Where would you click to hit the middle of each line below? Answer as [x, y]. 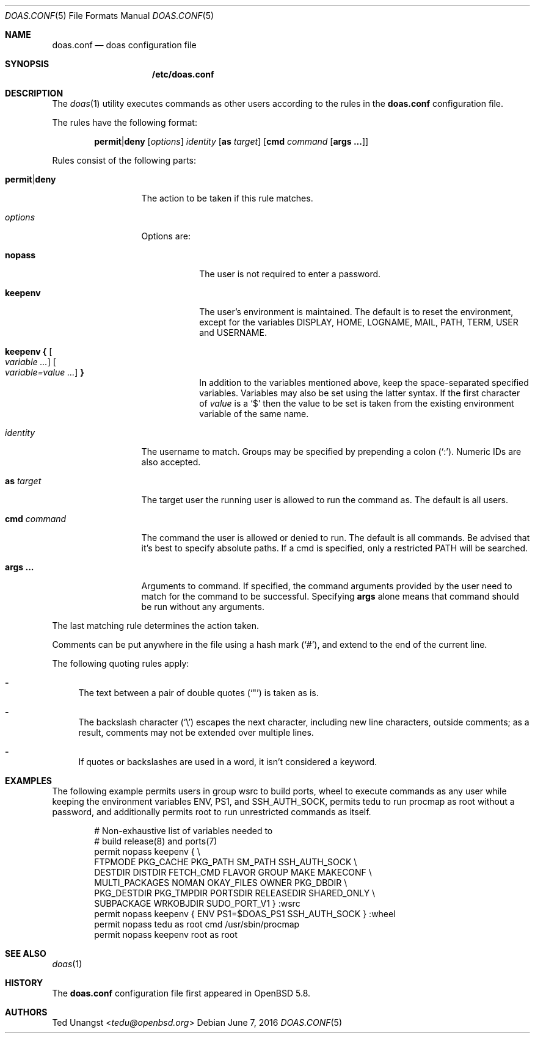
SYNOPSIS [27, 64]
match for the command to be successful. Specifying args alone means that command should [330, 596]
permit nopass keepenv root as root [166, 935]
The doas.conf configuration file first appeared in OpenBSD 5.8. [181, 993]
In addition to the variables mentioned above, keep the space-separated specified [364, 383]
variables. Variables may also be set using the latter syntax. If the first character [360, 393]
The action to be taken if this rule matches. [227, 198]
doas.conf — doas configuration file [124, 45]
